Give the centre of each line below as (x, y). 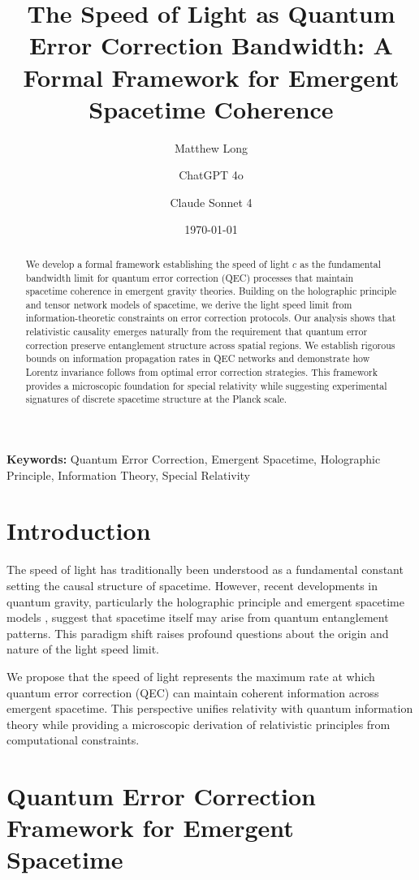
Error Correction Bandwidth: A (211, 45)
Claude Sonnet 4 (211, 202)
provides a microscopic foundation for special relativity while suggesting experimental (206, 385)
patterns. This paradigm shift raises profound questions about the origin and (198, 633)
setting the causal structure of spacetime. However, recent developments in (192, 585)
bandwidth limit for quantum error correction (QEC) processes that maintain (190, 277)
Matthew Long (211, 147)
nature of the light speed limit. (83, 649)
